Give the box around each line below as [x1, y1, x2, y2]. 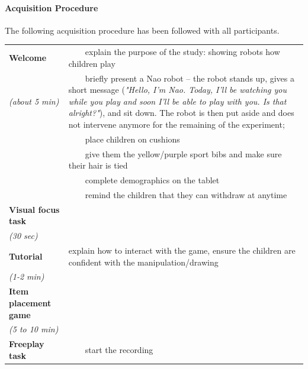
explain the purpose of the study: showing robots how [85, 46, 280, 58]
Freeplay [9, 338, 44, 350]
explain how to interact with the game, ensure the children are [68, 244, 296, 257]
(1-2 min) [9, 270, 44, 283]
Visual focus [9, 203, 60, 215]
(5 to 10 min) [9, 323, 59, 335]
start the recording [85, 344, 153, 355]
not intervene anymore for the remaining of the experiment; [68, 118, 285, 130]
